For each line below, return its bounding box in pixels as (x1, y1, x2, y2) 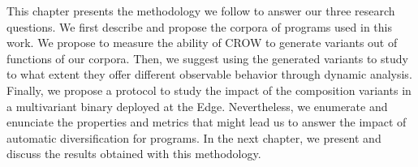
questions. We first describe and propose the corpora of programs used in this (6, 18, 392, 35)
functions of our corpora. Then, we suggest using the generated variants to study (6, 49, 408, 66)
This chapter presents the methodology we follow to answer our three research (6, 2, 395, 19)
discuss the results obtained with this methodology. (6, 145, 261, 162)
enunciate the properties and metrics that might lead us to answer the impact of (6, 113, 407, 131)
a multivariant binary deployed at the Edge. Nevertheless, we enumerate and (6, 97, 388, 114)
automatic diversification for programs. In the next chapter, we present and (6, 129, 381, 146)
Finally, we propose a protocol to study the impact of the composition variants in (6, 81, 412, 98)
